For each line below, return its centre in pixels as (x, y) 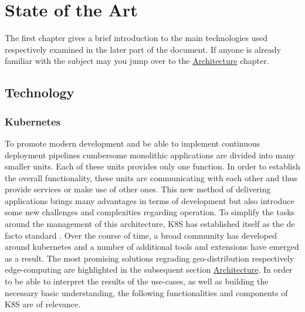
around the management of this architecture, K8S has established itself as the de (150, 224)
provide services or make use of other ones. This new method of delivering (138, 189)
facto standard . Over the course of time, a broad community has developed (141, 235)
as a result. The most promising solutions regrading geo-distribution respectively (150, 258)
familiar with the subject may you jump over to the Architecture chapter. (137, 61)
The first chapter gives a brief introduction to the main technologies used (136, 38)
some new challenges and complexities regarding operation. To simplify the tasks (150, 212)
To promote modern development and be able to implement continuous (133, 143)
